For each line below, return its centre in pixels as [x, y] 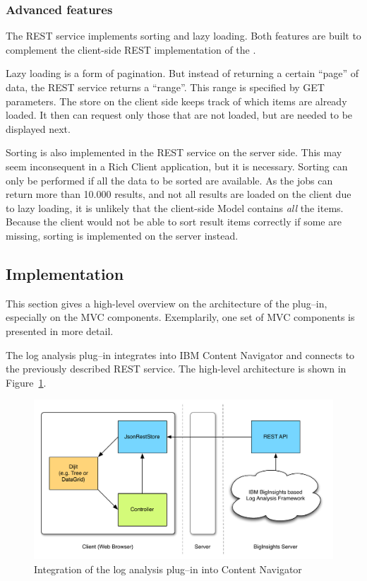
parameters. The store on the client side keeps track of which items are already [176, 101]
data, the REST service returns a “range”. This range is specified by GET [165, 87]
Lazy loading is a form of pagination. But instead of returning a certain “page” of [182, 73]
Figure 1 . [26, 382]
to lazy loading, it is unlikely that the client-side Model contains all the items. [175, 207]
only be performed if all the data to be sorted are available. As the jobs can [169, 180]
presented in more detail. [60, 330]
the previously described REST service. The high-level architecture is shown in [176, 369]
